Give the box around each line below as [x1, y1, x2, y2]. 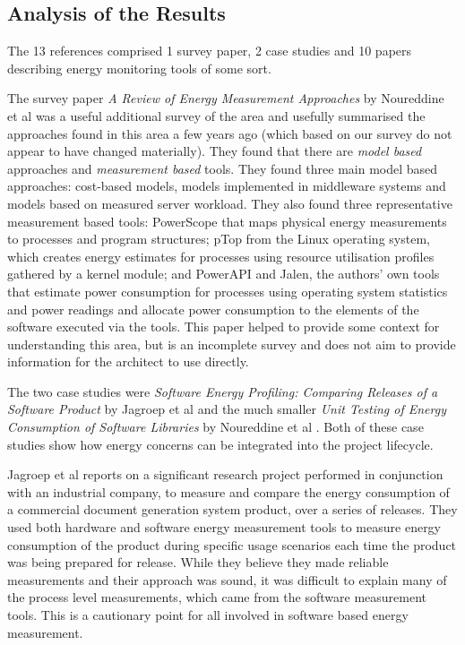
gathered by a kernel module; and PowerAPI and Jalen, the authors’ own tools [7, 264, 440, 283]
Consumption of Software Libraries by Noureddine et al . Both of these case [7, 417, 424, 436]
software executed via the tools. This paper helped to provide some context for [7, 317, 440, 336]
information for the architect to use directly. [7, 352, 249, 371]
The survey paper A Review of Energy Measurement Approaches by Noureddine [7, 89, 444, 107]
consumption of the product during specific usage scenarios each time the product [7, 535, 457, 554]
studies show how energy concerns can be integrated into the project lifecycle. [7, 434, 434, 453]
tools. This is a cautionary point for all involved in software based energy [7, 606, 409, 624]
